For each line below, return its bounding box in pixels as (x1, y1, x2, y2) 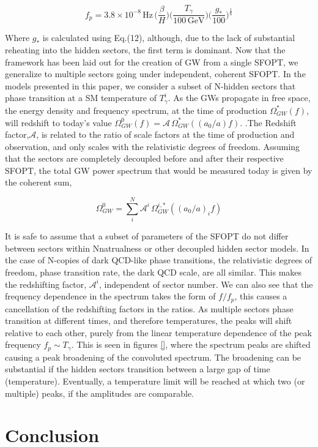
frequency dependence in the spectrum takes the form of (5, 290, 216, 302)
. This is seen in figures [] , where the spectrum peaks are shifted (71, 338, 311, 351)
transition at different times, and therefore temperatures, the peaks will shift (5, 314, 292, 327)
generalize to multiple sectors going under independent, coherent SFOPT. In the (5, 67, 306, 80)
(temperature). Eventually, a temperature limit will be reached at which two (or (5, 375, 305, 388)
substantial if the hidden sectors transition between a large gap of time (5, 362, 270, 375)
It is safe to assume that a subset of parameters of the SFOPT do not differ (5, 230, 289, 242)
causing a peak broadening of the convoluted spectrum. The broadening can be (5, 350, 301, 363)
